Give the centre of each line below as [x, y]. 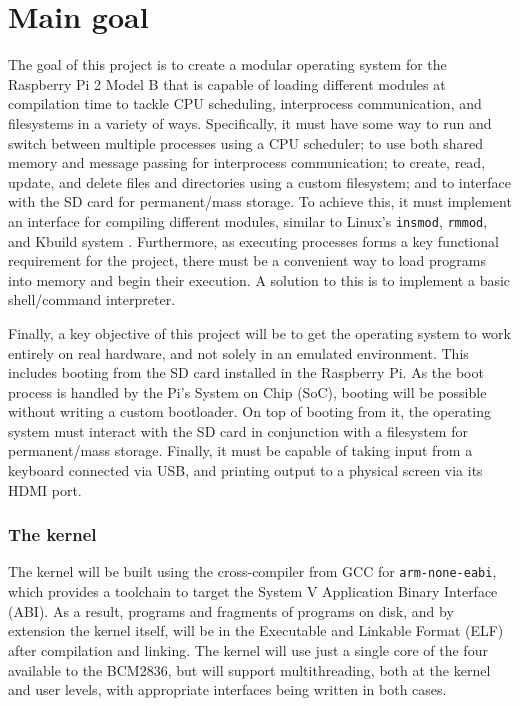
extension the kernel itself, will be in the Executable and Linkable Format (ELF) [256, 630]
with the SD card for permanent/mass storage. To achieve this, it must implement [260, 201]
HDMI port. [45, 489]
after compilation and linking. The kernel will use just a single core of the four [248, 649]
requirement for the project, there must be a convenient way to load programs [247, 260]
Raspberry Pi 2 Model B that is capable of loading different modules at [227, 83]
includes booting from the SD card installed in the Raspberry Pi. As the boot [246, 372]
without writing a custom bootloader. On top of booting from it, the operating [249, 411]
